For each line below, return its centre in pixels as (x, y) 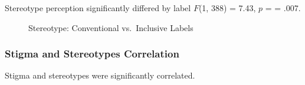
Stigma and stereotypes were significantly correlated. (100, 75)
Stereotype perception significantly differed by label (98, 8)
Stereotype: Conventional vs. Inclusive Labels (111, 27)
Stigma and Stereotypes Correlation (92, 54)
